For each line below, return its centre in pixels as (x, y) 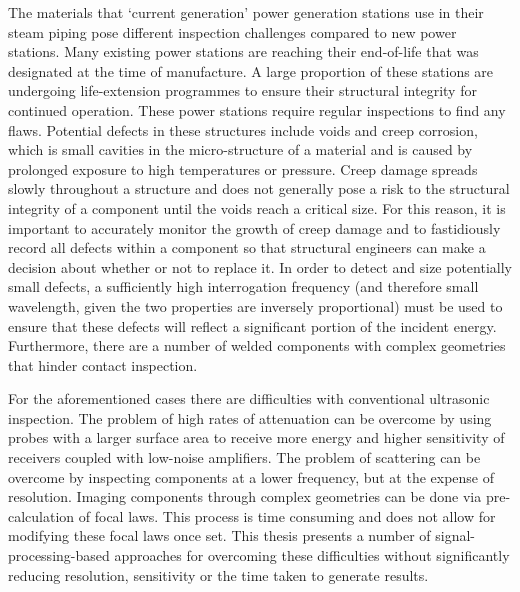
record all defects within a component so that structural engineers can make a (247, 247)
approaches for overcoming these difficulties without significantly (312, 555)
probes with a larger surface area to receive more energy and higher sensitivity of (256, 437)
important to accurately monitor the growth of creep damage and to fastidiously (254, 227)
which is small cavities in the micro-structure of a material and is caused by (240, 149)
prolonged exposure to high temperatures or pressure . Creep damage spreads (243, 168)
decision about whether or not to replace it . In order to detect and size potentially (260, 266)
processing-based (59, 555)
